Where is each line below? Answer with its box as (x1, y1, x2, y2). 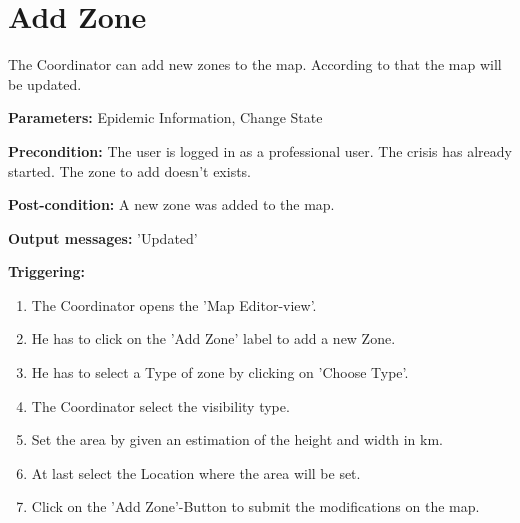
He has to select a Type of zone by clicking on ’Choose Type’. (31, 362, 409, 383)
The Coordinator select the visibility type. (31, 395, 290, 416)
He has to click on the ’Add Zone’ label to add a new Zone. (31, 328, 396, 349)
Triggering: (8, 261, 85, 282)
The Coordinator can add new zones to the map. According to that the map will (8, 54, 502, 75)
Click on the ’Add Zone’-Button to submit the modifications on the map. (31, 496, 480, 517)
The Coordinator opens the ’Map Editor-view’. (31, 294, 317, 315)
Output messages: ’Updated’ (8, 227, 198, 248)
